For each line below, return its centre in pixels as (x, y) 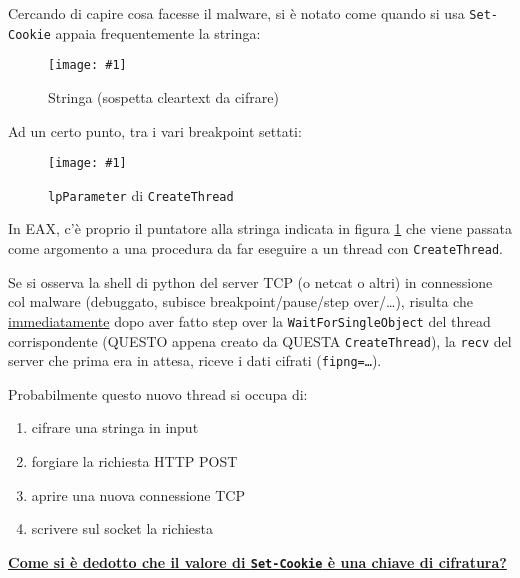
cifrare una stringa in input (115, 427)
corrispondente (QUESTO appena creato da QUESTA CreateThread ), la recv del (260, 340)
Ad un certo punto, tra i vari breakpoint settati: (155, 130)
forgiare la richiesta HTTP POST (134, 461)
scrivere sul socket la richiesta (122, 528)
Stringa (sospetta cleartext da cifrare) (163, 96)
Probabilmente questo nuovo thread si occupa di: (158, 393)
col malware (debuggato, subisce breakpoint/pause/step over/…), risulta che (240, 301)
